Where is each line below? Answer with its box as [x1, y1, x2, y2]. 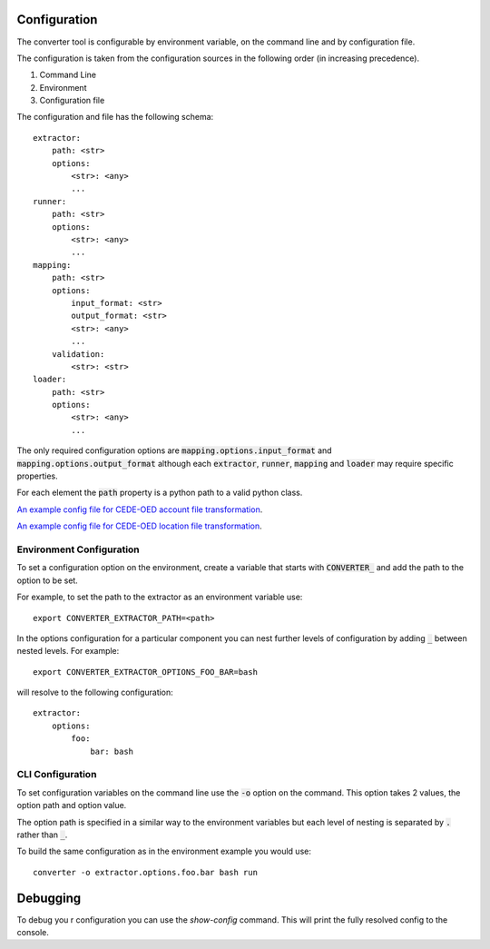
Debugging [16, 890, 82, 905]
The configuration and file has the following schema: [16, 112, 214, 123]
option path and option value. [16, 800, 127, 811]
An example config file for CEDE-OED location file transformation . [16, 520, 262, 531]
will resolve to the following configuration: [16, 687, 174, 698]
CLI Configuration [16, 768, 97, 781]
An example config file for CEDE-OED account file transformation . [16, 504, 263, 515]
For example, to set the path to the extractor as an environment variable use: [16, 591, 303, 603]
